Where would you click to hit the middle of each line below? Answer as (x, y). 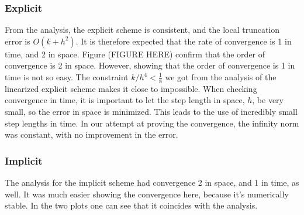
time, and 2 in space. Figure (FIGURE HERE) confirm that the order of (135, 54)
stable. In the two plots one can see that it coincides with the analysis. (131, 205)
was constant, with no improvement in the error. (91, 134)
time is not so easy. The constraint (67, 77)
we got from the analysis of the (221, 77)
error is (18, 41)
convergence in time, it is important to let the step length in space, (125, 100)
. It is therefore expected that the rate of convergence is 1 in (184, 41)
